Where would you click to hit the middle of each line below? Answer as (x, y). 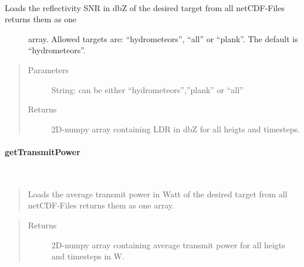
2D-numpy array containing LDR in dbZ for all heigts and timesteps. (175, 129)
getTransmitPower (43, 151)
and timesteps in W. (88, 256)
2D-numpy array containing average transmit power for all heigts (168, 244)
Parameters (48, 69)
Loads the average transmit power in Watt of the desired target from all (158, 194)
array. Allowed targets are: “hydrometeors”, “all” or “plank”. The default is (163, 38)
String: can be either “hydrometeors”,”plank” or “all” (147, 89)
